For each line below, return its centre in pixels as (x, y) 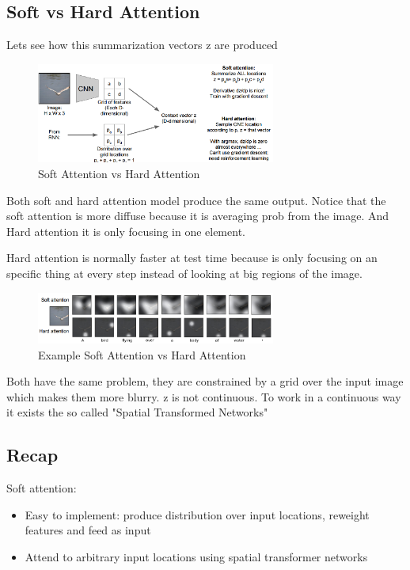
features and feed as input (88, 530)
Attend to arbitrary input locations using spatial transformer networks (196, 556)
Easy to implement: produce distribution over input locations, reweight (197, 514)
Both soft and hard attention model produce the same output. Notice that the (196, 200)
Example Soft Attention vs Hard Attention (142, 354)
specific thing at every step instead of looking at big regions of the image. (184, 273)
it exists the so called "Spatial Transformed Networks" (137, 412)
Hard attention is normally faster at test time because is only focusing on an (192, 258)
